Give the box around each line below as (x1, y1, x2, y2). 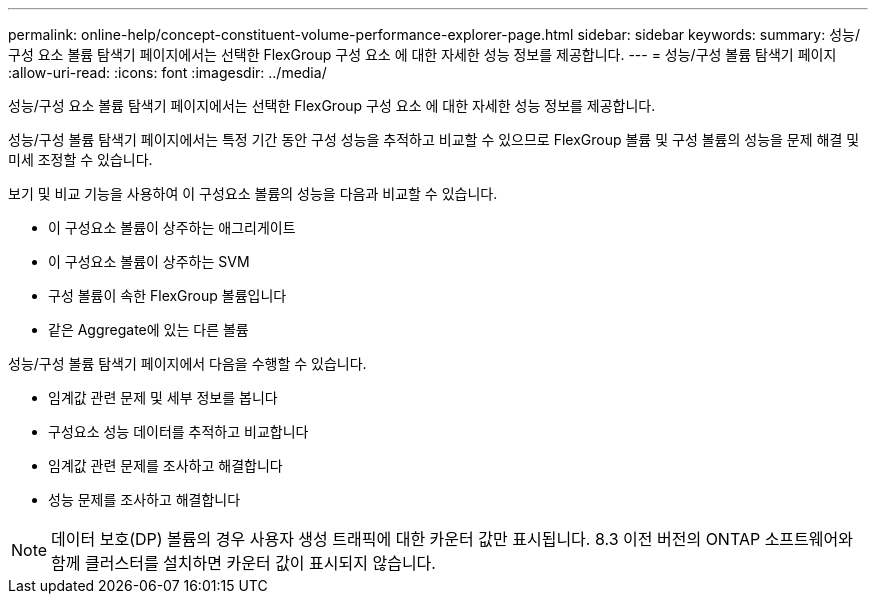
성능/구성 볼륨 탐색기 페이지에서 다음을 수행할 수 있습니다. (8, 355, 367, 372)
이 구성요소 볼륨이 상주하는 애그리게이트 (48, 219, 296, 236)
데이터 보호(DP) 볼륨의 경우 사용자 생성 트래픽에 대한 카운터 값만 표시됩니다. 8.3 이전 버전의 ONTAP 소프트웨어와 (51, 529, 853, 549)
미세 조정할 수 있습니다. (8, 151, 153, 168)
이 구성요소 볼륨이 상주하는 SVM (48, 253, 250, 270)
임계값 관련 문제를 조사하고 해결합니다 (48, 457, 283, 474)
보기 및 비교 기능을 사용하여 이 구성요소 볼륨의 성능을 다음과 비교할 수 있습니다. (8, 185, 498, 202)
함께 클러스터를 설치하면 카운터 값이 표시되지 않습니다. (51, 553, 436, 573)
